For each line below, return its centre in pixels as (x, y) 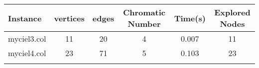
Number (144, 24)
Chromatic (144, 12)
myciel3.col (27, 38)
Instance (25, 18)
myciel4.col (27, 53)
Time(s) (190, 18)
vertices (69, 18)
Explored (232, 12)
